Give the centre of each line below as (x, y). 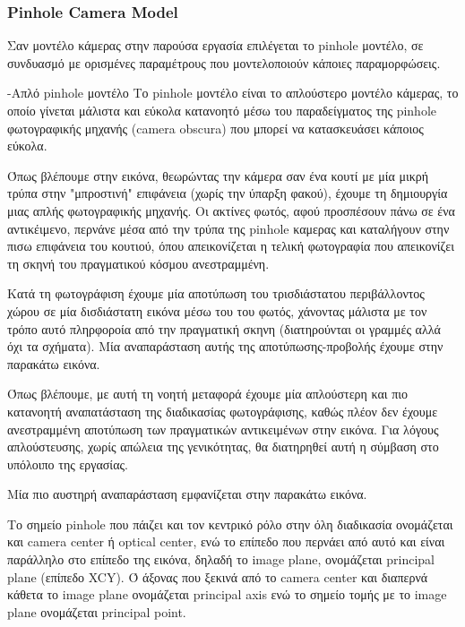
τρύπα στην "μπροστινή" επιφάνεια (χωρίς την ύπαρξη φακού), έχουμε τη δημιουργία (228, 193)
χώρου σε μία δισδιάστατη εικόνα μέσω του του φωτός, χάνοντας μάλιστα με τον (217, 310)
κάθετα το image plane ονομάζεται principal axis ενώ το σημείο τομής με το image (227, 594)
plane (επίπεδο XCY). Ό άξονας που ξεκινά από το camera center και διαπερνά (218, 576)
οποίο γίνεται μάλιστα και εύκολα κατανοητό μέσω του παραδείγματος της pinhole (222, 110)
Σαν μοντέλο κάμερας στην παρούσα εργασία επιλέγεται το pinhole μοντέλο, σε (215, 45)
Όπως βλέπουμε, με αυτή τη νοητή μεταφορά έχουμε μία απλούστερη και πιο (208, 394)
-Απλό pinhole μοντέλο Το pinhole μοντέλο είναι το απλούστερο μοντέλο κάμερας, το (233, 93)
